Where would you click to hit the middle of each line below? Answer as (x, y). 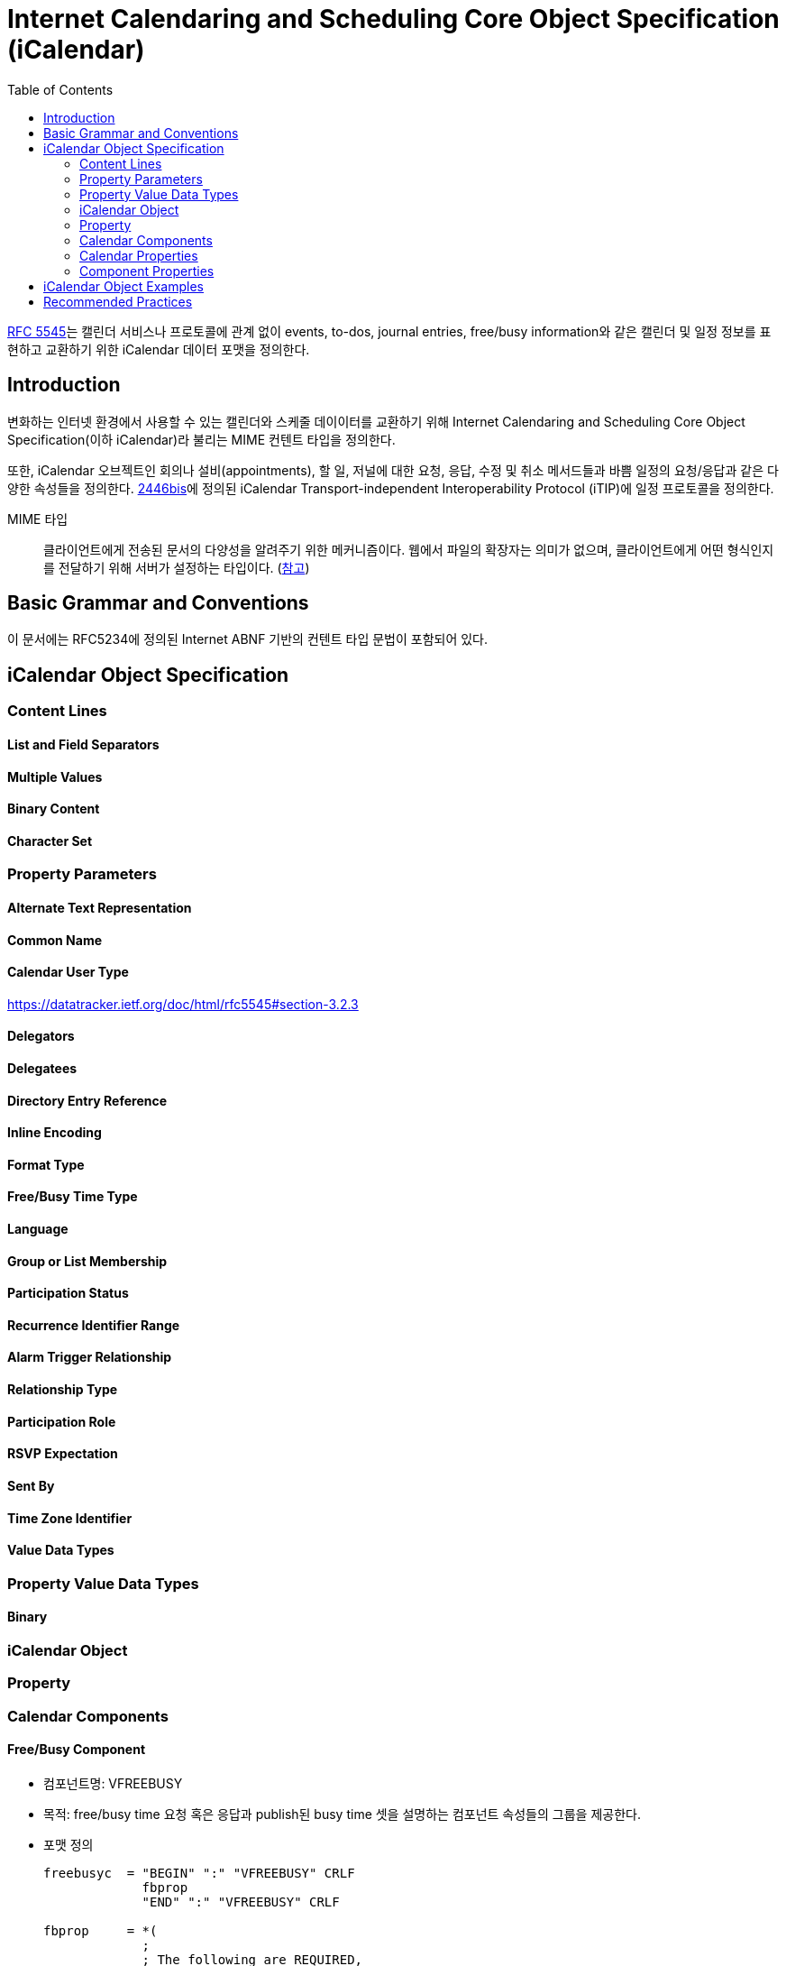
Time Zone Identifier (70, 1518)
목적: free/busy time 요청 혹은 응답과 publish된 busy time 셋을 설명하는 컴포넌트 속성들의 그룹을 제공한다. (342, 1814)
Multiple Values (55, 776)
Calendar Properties (139, 255)
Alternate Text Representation (100, 907)
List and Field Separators (83, 744)
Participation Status (68, 1293)
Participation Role (62, 1421)
